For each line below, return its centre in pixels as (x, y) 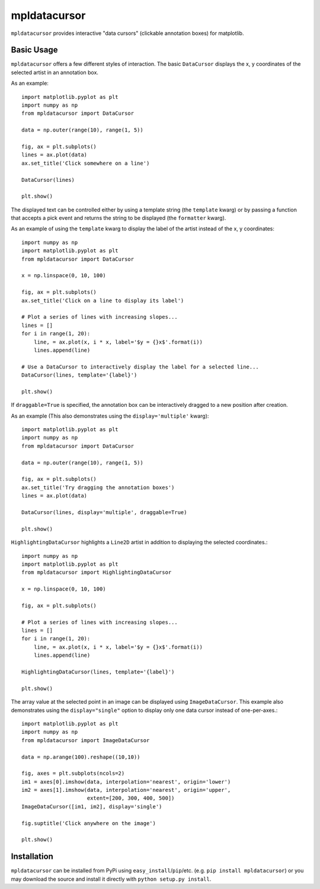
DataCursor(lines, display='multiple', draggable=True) (104, 512)
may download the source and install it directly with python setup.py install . (111, 879)
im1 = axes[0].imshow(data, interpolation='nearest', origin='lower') (126, 782)
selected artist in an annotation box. (55, 72)
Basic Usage (34, 50)
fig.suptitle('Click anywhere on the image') (89, 823)
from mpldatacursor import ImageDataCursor (86, 740)
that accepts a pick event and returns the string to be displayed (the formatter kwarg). (119, 218)
